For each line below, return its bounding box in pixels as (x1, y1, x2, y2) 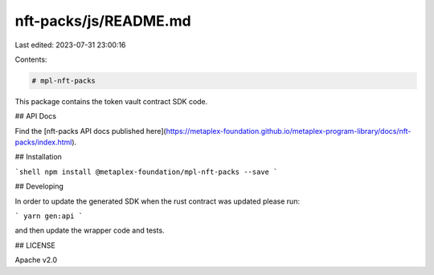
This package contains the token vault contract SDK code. (14, 96, 208, 106)
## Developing (14, 181, 64, 192)
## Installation (14, 152, 62, 162)
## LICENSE (14, 241, 55, 250)
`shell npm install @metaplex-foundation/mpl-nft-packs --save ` (14, 167, 278, 176)
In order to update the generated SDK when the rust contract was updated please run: (14, 196, 301, 206)
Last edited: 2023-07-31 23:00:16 (14, 40, 126, 50)
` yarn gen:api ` (14, 212, 84, 220)
